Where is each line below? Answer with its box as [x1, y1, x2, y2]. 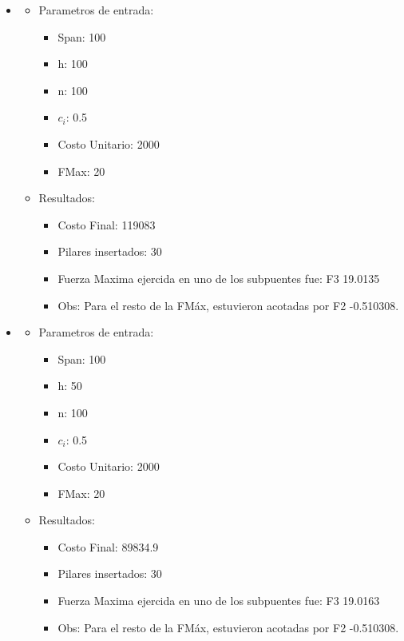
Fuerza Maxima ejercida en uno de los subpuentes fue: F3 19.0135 [57, 269, 380, 286]
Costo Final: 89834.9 [57, 538, 159, 555]
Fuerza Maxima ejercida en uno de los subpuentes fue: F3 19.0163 [57, 592, 380, 609]
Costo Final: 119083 [57, 216, 156, 233]
